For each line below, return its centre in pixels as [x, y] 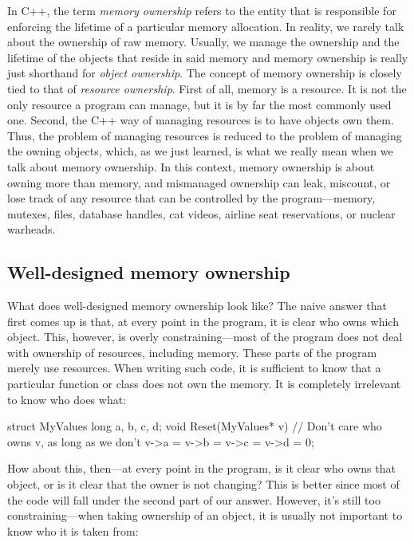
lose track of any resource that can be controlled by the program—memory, [191, 198]
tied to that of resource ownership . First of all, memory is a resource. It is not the [207, 88]
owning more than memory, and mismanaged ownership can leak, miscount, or [199, 182]
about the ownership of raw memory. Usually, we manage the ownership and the [203, 42]
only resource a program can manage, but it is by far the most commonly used [199, 104]
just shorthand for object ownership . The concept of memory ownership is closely [205, 73]
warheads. [32, 229]
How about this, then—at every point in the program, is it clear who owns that [201, 468]
